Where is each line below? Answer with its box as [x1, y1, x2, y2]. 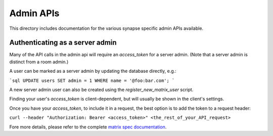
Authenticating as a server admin [9, 38, 117, 47]
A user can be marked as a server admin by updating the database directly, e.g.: [9, 68, 176, 74]
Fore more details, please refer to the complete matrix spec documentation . [9, 124, 167, 130]
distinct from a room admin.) [9, 59, 69, 65]
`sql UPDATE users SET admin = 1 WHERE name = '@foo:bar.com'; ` [9, 77, 175, 83]
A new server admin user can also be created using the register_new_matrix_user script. [9, 86, 194, 93]
